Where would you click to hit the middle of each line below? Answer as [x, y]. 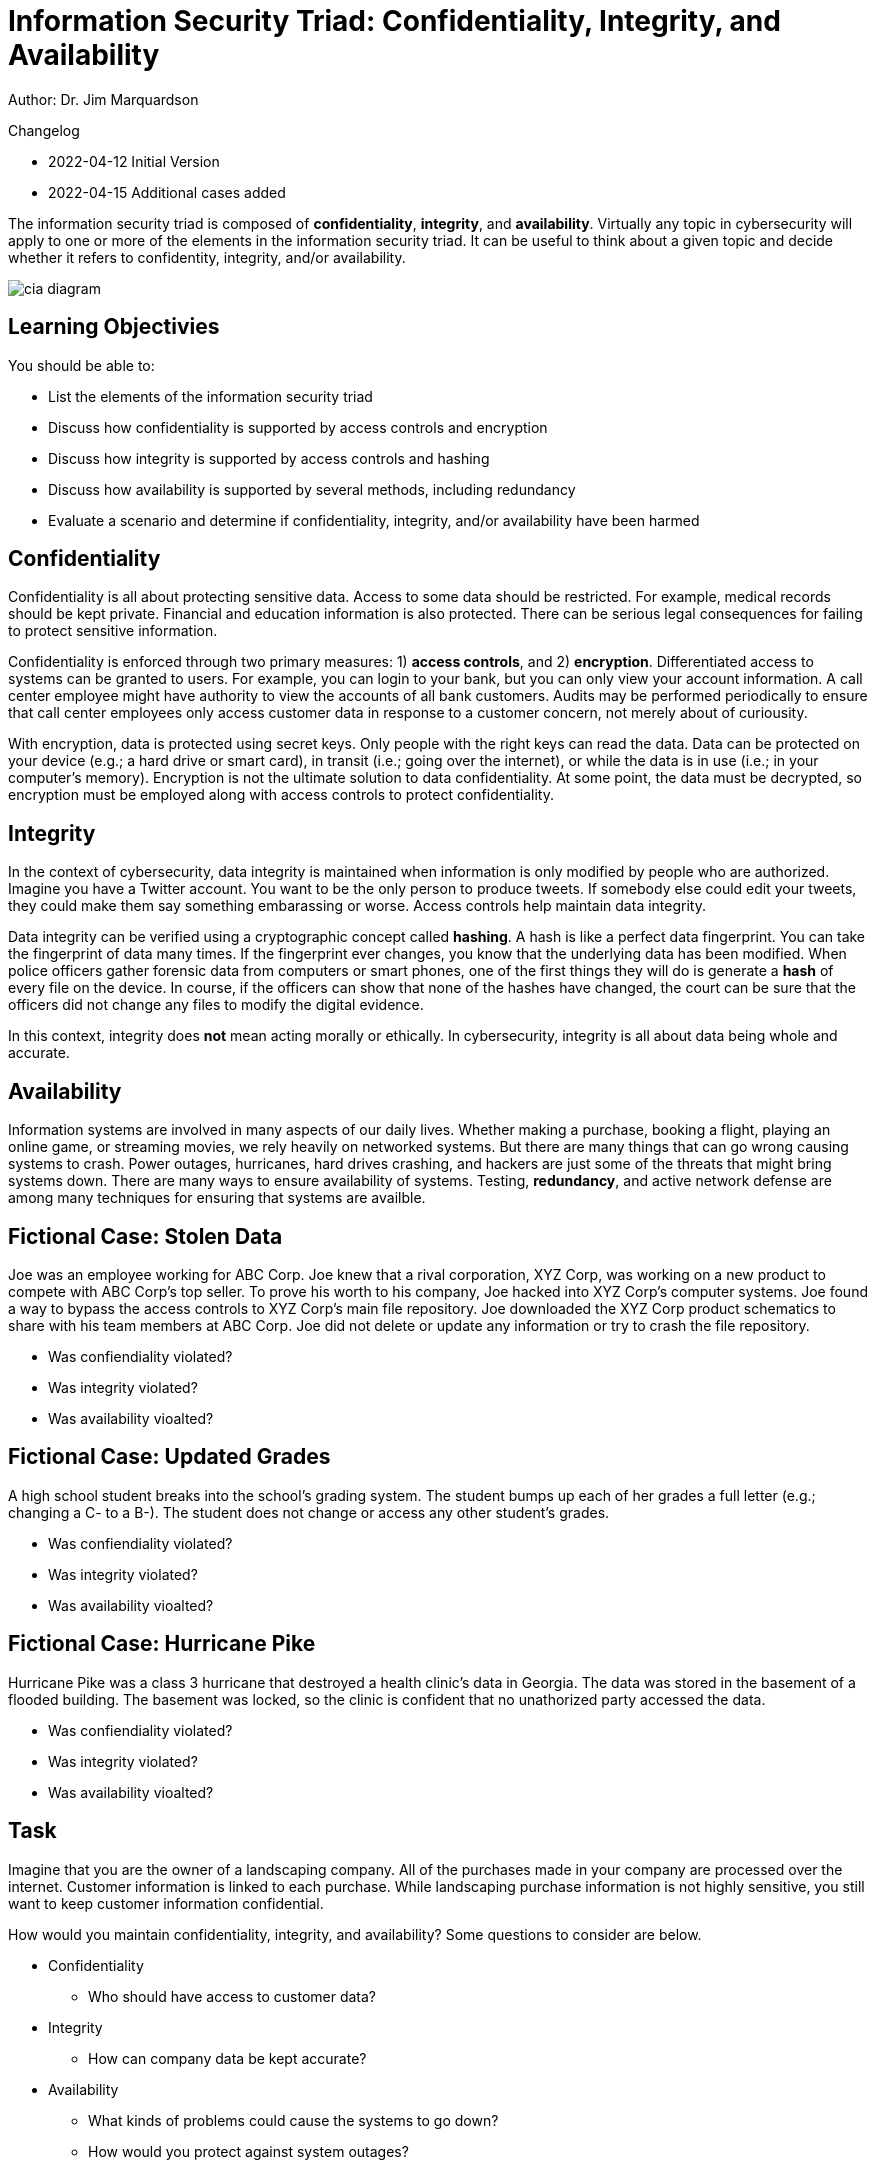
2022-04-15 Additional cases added [167, 192]
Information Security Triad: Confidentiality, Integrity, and [394, 21]
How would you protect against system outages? [248, 2151]
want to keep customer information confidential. [166, 1903]
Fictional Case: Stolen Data [145, 1236]
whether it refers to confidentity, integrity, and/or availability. [207, 257]
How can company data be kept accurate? [227, 2058]
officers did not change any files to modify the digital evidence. [216, 1005]
